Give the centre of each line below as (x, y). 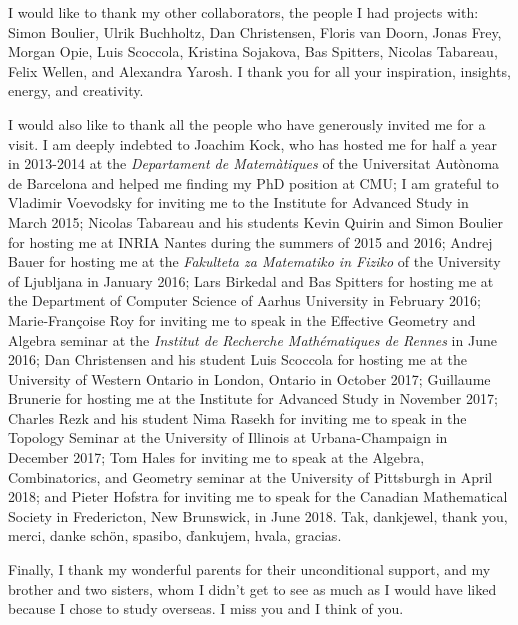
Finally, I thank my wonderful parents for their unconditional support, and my (249, 569)
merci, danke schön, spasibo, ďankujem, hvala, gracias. (175, 535)
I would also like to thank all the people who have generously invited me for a (247, 123)
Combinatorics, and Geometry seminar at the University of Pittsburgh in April (250, 476)
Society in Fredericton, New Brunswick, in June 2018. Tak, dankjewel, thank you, (258, 515)
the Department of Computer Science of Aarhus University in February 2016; (244, 300)
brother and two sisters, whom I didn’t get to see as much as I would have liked (252, 588)
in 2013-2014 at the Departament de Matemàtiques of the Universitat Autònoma (254, 163)
